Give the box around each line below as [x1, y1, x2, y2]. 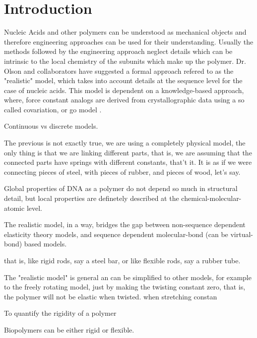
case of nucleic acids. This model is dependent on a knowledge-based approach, [4, 85, 244, 95]
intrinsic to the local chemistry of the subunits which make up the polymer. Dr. [4, 55, 246, 66]
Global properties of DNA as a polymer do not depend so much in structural [4, 183, 238, 193]
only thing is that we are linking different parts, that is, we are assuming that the [4, 147, 252, 157]
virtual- [230, 229, 254, 239]
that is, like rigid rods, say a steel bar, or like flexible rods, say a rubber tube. [4, 255, 241, 265]
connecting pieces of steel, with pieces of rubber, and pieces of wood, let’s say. [4, 166, 241, 177]
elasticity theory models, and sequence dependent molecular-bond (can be [4, 229, 228, 239]
